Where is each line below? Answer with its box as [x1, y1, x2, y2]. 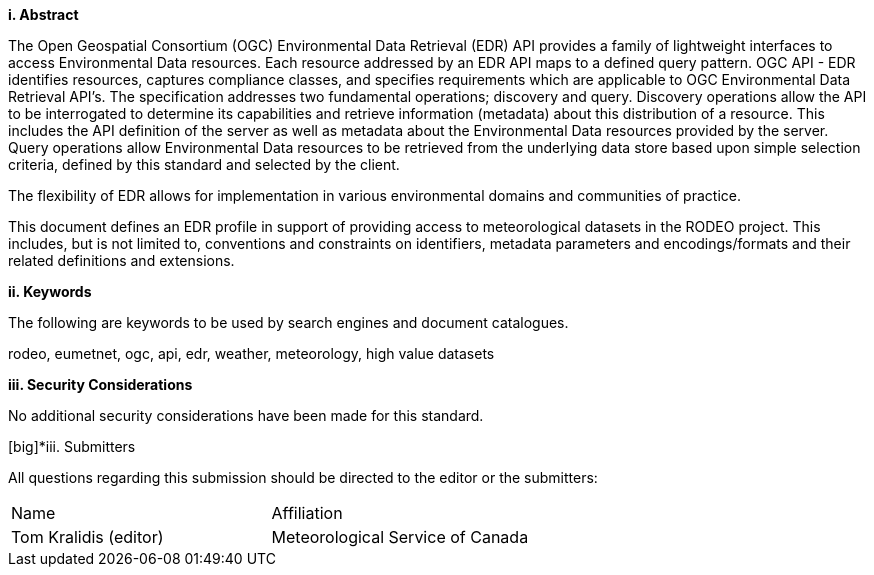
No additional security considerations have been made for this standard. [8, 407, 484, 424]
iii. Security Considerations [8, 376, 193, 393]
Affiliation [271, 503, 343, 523]
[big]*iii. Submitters [8, 438, 136, 455]
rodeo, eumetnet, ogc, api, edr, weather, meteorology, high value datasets [8, 345, 495, 362]
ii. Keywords [8, 283, 92, 300]
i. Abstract [8, 6, 79, 23]
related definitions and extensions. [8, 252, 235, 269]
